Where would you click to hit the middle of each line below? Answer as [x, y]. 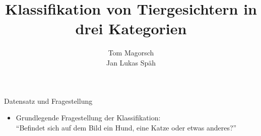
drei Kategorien [131, 28]
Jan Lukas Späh [131, 62]
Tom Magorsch [131, 53]
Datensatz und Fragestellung [48, 100]
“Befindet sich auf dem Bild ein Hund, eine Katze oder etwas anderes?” [126, 127]
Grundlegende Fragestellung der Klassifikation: [88, 118]
